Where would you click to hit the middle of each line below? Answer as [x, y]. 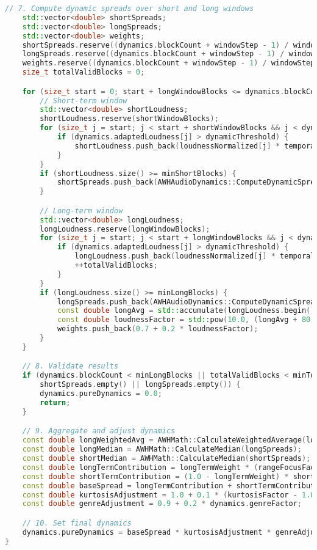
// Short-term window [84, 101]
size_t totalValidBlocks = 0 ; [84, 72]
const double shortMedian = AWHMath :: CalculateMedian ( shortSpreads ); [166, 458]
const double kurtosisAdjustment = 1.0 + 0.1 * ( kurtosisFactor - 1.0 [169, 495]
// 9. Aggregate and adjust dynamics [99, 431]
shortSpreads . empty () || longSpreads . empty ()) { [140, 385]
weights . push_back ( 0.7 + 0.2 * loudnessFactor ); [158, 329]
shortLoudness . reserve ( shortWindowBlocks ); [129, 119]
